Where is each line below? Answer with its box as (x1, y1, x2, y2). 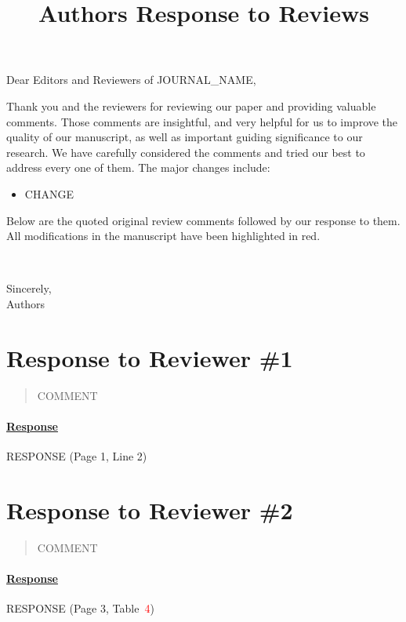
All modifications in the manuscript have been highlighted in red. (6, 227, 321, 244)
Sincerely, (6, 280, 52, 296)
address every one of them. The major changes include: (6, 159, 270, 176)
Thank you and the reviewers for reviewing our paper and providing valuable (6, 97, 376, 114)
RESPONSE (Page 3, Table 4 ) (6, 600, 154, 617)
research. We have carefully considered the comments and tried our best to (6, 144, 365, 160)
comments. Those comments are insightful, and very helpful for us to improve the (6, 113, 398, 129)
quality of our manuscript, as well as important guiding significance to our (6, 129, 363, 145)
